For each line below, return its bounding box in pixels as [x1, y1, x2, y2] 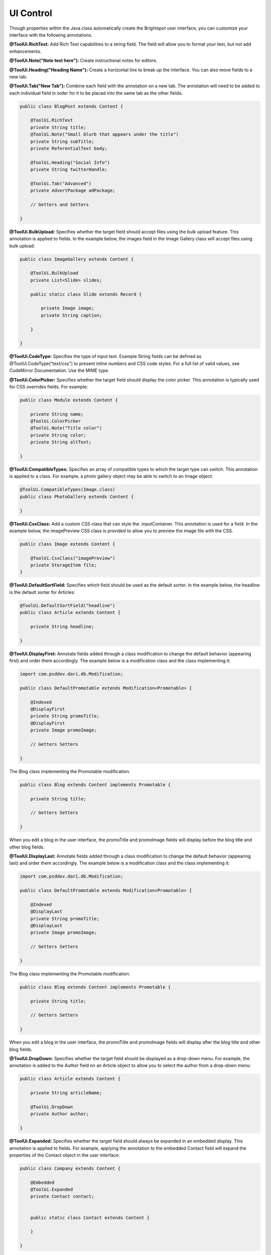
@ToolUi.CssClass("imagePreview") [30, 555, 115, 561]
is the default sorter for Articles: [9, 589, 75, 595]
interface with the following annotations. [9, 32, 93, 38]
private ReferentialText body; [30, 146, 107, 151]
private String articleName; [30, 1090, 102, 1096]
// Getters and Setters [30, 202, 89, 208]
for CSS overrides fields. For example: [9, 384, 88, 390]
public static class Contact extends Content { [30, 1215, 150, 1220]
